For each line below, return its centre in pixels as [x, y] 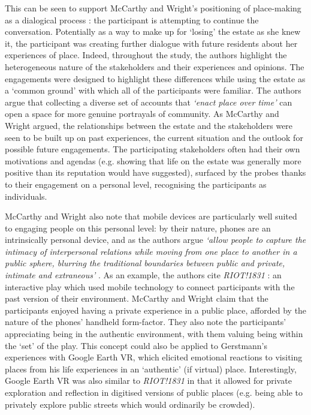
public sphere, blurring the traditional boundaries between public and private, [145, 263]
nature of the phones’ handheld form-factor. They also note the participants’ [146, 322]
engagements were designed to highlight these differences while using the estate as [155, 78]
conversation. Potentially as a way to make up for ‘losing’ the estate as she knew [153, 31]
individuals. [26, 196]
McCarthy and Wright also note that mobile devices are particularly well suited [151, 216]
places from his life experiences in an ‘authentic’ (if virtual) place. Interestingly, [151, 369]
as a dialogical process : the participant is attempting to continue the [132, 19]
